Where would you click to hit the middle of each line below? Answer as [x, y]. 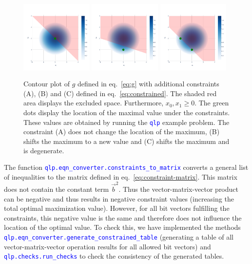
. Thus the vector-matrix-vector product [178, 189]
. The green [212, 103]
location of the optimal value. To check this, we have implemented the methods [122, 227]
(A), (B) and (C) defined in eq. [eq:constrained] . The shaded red [120, 93]
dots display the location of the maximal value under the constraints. [127, 112]
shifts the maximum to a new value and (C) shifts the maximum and [126, 141]
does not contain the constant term [57, 189]
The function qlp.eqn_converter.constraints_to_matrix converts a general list [126, 167]
